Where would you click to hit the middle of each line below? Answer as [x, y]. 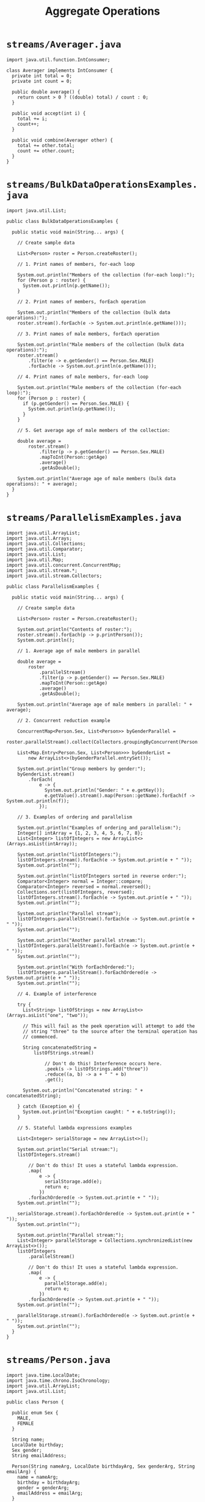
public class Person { [35, 1402]
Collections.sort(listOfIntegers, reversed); [76, 892]
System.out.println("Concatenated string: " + [83, 1090]
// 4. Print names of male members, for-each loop [83, 377]
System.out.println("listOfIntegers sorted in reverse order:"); [102, 876]
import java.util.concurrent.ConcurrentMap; [64, 565]
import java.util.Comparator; [45, 549]
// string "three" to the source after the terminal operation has [110, 1031]
